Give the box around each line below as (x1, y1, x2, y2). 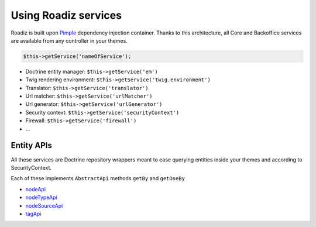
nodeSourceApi (25, 202, 63, 209)
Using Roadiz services (11, 9, 122, 22)
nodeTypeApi (25, 194, 58, 201)
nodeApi (25, 185, 46, 192)
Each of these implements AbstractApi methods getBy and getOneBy (11, 175, 186, 182)
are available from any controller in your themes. (11, 37, 128, 44)
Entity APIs (11, 140, 52, 150)
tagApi (25, 210, 42, 217)
